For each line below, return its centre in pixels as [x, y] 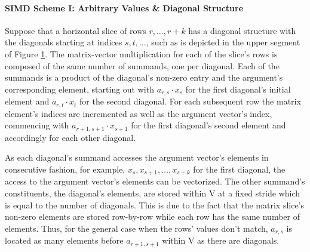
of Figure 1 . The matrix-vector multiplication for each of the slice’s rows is [141, 53]
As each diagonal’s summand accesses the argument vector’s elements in [137, 157]
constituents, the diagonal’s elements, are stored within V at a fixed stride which [153, 193]
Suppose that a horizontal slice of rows [76, 30]
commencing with [37, 125]
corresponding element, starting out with [79, 89]
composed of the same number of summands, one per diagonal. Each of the [142, 65]
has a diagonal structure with [242, 30]
